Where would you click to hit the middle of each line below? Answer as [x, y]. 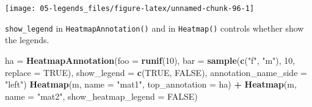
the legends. [27, 40]
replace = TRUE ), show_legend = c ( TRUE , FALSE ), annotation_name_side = [156, 72]
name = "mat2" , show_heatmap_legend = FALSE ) [101, 96]
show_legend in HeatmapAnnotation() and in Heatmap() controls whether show [154, 28]
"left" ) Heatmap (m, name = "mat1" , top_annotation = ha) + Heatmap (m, [151, 84]
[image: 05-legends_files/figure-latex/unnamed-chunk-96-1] [130, 9]
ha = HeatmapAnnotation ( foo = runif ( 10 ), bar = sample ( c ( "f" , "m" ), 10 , [150, 60]
